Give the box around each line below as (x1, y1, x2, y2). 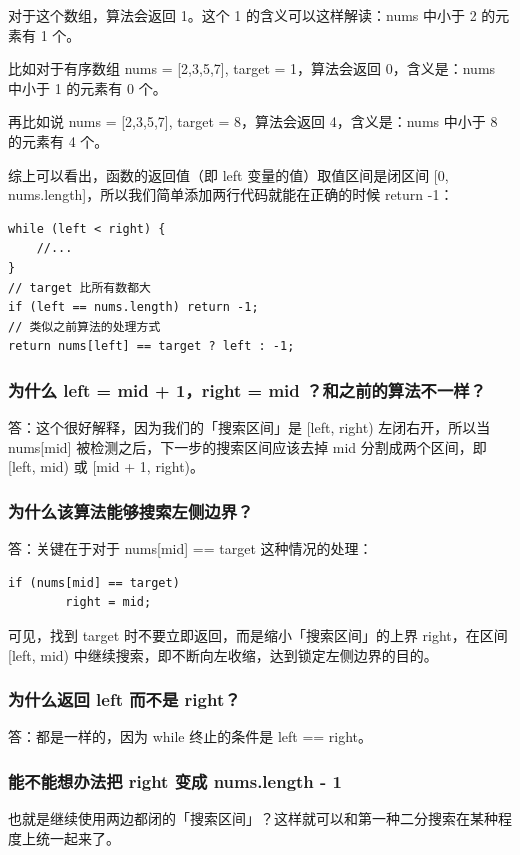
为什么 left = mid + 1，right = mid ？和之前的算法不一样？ (8, 377, 487, 402)
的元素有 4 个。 (8, 130, 109, 151)
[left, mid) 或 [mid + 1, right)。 (8, 456, 205, 477)
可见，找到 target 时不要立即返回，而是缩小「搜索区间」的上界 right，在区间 (8, 624, 508, 645)
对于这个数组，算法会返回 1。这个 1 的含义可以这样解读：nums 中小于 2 (8, 5, 477, 25)
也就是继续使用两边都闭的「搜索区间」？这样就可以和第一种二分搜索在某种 (8, 808, 498, 829)
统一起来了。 (35, 827, 120, 848)
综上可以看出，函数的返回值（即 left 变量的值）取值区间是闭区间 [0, (8, 164, 449, 185)
